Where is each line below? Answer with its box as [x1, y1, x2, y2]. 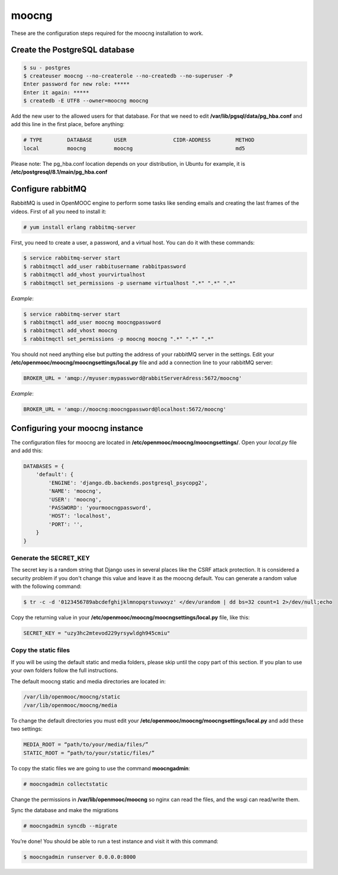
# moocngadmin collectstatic [23, 780, 108, 787]
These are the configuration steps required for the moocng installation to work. [11, 30, 204, 37]
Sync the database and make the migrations [11, 806, 118, 813]
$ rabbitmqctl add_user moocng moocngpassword [23, 319, 161, 326]
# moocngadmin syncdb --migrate [23, 822, 118, 829]
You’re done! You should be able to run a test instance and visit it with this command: [11, 838, 218, 845]
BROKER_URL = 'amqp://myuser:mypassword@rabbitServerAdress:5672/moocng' [23, 375, 242, 382]
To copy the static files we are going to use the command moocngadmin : [11, 764, 191, 772]
